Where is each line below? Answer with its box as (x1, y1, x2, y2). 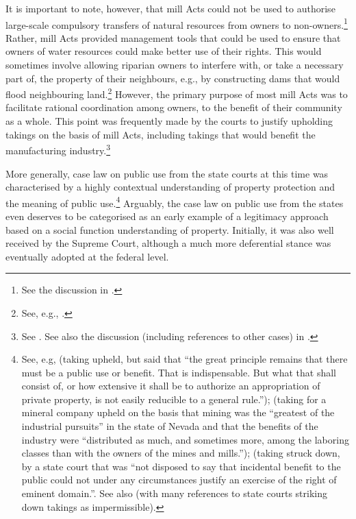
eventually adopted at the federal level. (5, 249, 169, 263)
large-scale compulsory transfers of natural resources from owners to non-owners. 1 (5, 15, 348, 32)
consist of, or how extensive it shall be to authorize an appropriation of (21, 378, 320, 393)
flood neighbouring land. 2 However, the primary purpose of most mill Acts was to (5, 85, 348, 101)
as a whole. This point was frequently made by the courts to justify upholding (5, 114, 333, 128)
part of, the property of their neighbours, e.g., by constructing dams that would (5, 71, 340, 85)
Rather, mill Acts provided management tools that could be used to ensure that (5, 30, 341, 45)
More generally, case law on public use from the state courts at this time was (5, 166, 329, 180)
